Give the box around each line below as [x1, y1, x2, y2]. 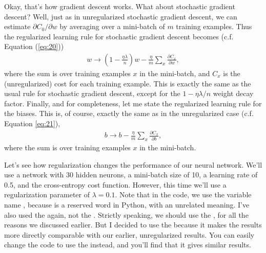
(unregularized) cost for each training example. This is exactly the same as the [4, 78, 251, 88]
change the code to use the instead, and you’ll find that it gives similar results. [4, 239, 251, 250]
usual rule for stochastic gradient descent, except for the [4, 88, 180, 99]
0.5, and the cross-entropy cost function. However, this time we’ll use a [4, 179, 227, 190]
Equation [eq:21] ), [4, 118, 60, 128]
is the [223, 68, 240, 78]
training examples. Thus [176, 21, 252, 32]
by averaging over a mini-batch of [59, 21, 165, 32]
